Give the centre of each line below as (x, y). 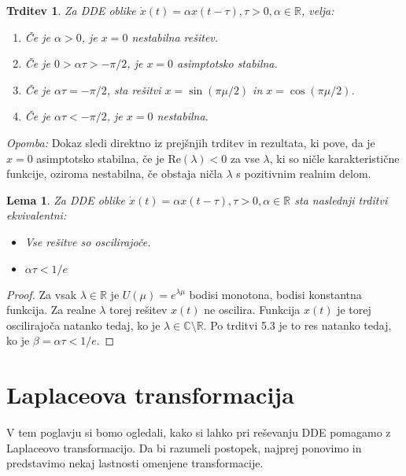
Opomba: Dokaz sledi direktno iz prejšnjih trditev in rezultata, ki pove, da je (191, 142)
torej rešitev (138, 310)
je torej (354, 310)
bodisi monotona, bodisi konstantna (275, 294)
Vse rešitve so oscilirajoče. (88, 241)
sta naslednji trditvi (341, 199)
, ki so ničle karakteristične (334, 158)
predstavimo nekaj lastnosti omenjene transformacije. (135, 463)
